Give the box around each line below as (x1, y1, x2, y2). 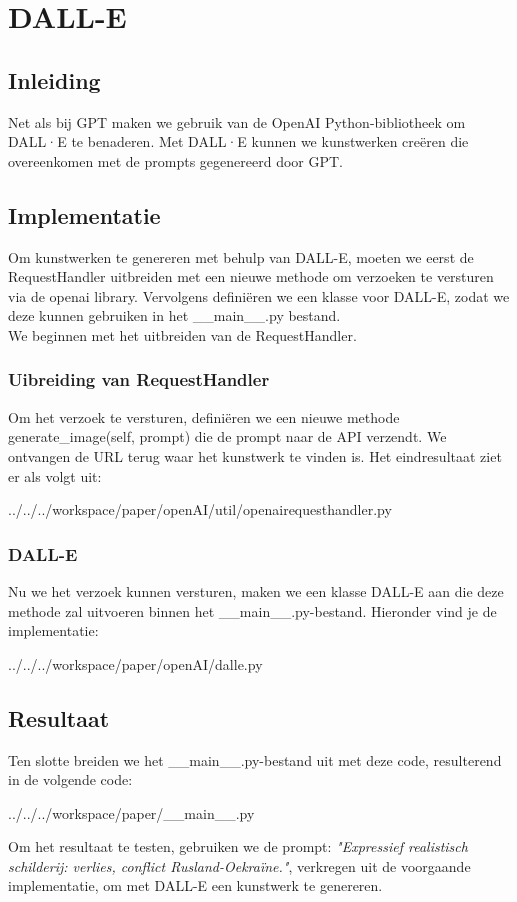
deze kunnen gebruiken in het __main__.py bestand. (8, 305, 341, 326)
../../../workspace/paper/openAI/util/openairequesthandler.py (8, 499, 392, 520)
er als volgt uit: (8, 465, 102, 486)
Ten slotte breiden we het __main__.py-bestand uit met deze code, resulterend (8, 749, 502, 770)
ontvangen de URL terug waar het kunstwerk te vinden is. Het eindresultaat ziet (8, 445, 502, 466)
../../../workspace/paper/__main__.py (8, 802, 255, 823)
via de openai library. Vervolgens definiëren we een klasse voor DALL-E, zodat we (8, 285, 510, 306)
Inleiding (8, 64, 101, 95)
